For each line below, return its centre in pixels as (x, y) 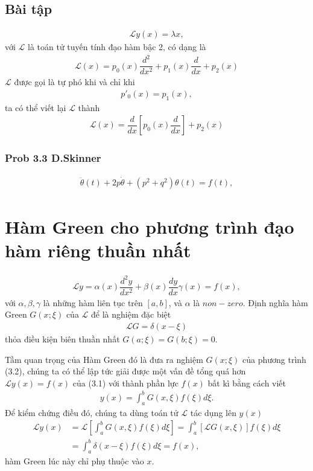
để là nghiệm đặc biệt (131, 314)
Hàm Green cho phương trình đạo (150, 227)
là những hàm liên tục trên (93, 302)
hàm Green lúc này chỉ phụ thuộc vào (74, 460)
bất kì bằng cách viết (247, 383)
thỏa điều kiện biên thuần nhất (62, 339)
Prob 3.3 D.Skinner (53, 158)
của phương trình (274, 359)
